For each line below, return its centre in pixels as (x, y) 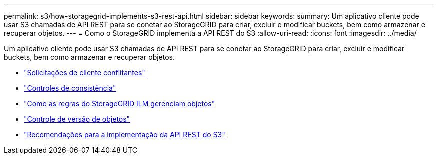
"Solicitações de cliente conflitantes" (85, 73)
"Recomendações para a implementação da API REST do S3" (125, 134)
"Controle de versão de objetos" (77, 119)
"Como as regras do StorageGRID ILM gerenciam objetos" (120, 103)
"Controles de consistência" (70, 88)
